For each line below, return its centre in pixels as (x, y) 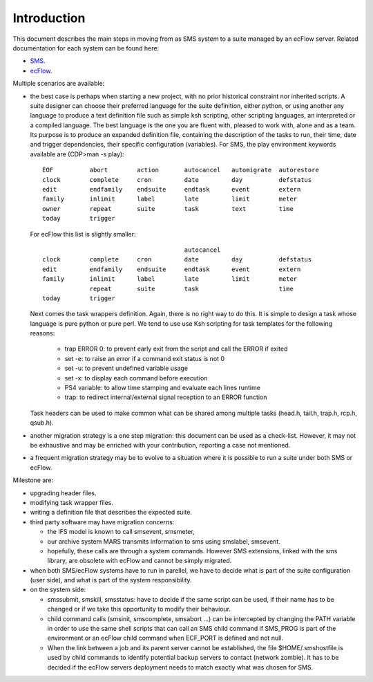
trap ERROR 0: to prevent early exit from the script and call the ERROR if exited (176, 349)
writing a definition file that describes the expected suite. (111, 513)
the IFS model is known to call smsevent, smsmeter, (121, 532)
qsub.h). (42, 423)
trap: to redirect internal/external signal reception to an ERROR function (166, 397)
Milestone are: (33, 480)
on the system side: (58, 590)
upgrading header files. (63, 493)
